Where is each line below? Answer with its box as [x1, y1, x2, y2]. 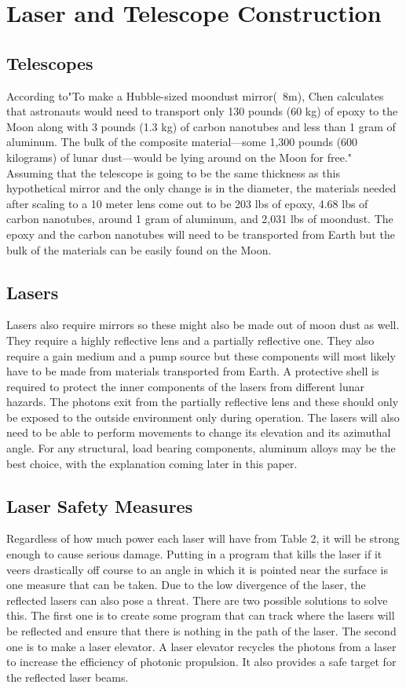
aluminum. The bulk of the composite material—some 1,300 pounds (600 [6, 134, 358, 150]
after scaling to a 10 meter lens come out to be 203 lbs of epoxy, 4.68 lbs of [6, 195, 368, 211]
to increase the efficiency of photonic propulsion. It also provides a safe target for [6, 653, 397, 670]
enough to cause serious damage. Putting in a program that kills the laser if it [6, 546, 382, 562]
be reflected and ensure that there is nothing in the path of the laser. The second [6, 623, 397, 639]
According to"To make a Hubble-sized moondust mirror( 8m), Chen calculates [6, 87, 384, 104]
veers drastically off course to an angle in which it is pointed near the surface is [6, 561, 388, 577]
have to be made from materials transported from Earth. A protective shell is [6, 363, 379, 379]
